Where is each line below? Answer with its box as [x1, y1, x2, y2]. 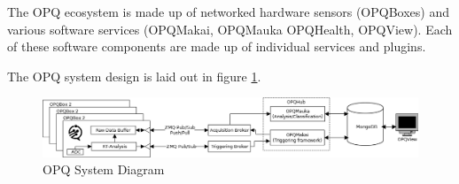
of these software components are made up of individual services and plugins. [7, 37, 426, 56]
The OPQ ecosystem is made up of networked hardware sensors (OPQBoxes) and [7, 3, 449, 20]
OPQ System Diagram [43, 160, 165, 179]
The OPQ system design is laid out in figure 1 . [7, 66, 261, 85]
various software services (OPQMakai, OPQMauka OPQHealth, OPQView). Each [7, 19, 453, 38]
